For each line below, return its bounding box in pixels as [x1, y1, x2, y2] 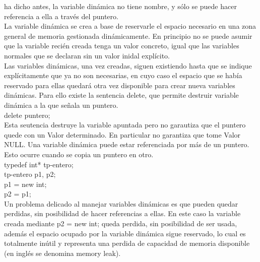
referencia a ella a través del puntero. [4, 11, 118, 21]
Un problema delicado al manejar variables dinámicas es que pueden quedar [4, 198, 238, 209]
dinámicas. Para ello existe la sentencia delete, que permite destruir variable [4, 90, 239, 100]
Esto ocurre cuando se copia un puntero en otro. [4, 149, 154, 159]
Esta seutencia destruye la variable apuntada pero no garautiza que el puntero [4, 119, 246, 130]
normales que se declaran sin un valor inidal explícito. [4, 50, 170, 60]
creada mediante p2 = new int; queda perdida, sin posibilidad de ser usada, [4, 218, 237, 229]
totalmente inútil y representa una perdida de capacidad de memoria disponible [4, 238, 250, 248]
